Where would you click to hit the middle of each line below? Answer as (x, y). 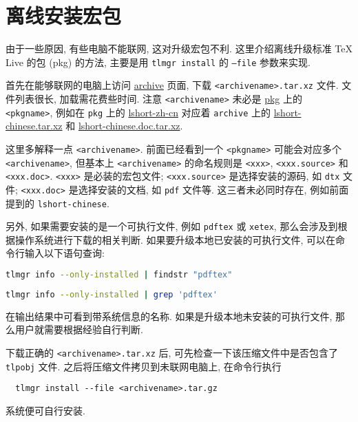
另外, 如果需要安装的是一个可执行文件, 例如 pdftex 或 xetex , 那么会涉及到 (172, 226)
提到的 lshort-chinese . (57, 203)
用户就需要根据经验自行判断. (79, 329)
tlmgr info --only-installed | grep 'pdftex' (112, 294)
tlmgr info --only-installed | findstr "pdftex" (119, 275)
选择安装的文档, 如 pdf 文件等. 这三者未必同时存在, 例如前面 (213, 189)
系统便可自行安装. (45, 410)
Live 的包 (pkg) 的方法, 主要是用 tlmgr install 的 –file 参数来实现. (158, 62)
